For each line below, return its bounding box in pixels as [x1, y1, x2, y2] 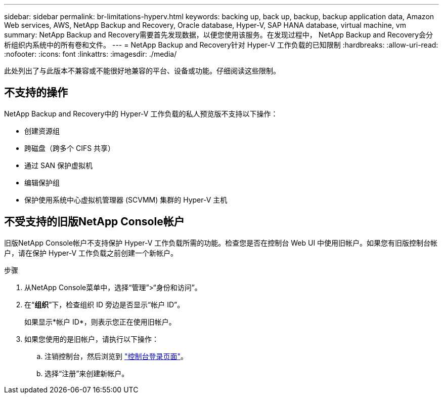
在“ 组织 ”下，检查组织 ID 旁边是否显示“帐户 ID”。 [24, 300, 185, 309]
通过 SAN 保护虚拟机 [24, 161, 93, 170]
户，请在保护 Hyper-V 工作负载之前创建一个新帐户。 [4, 248, 178, 257]
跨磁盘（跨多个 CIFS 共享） [24, 143, 115, 152]
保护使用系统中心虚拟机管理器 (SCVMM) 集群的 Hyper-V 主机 [24, 195, 228, 204]
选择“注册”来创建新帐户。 [45, 369, 129, 378]
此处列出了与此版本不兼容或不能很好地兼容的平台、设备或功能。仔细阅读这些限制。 [4, 66, 280, 75]
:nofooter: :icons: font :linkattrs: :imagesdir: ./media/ [4, 50, 177, 58]
